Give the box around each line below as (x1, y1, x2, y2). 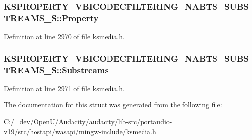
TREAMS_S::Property (4, 11, 99, 24)
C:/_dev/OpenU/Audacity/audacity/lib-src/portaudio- (4, 116, 172, 127)
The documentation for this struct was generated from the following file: (4, 99, 222, 110)
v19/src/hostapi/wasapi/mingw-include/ (4, 126, 126, 136)
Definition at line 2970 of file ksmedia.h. (4, 31, 125, 42)
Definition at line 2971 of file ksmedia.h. (4, 83, 125, 93)
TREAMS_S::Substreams (4, 63, 108, 76)
